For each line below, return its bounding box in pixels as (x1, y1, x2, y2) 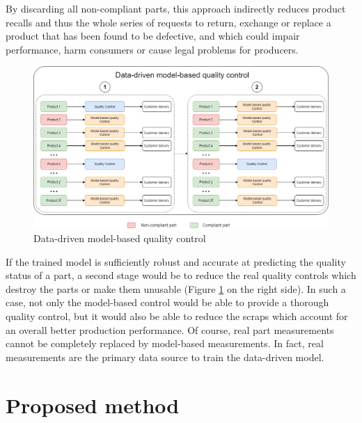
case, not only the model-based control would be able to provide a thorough (6, 295, 329, 310)
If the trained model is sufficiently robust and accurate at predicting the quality (6, 254, 346, 269)
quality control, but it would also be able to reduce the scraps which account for (6, 309, 348, 324)
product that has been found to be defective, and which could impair (6, 29, 300, 43)
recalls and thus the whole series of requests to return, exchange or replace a (6, 15, 331, 29)
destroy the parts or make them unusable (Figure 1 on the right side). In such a (6, 281, 346, 296)
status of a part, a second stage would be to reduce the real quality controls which (6, 268, 356, 282)
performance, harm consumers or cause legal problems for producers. (6, 42, 299, 56)
